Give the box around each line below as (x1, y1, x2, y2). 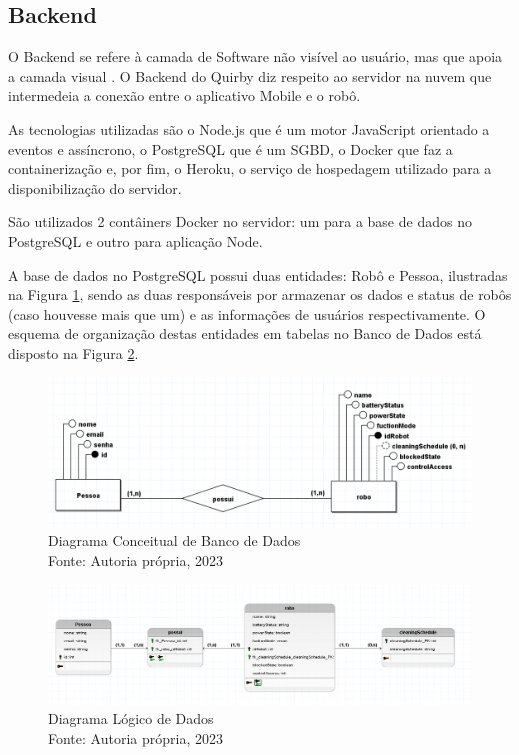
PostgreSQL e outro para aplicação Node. (8, 230, 263, 251)
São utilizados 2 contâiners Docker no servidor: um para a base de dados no (8, 211, 472, 232)
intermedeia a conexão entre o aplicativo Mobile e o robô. (8, 85, 361, 106)
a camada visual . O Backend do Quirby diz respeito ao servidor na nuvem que (8, 65, 492, 86)
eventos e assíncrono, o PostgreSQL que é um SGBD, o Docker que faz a (8, 138, 453, 159)
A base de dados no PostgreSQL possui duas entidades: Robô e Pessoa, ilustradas (8, 264, 508, 285)
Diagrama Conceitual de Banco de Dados (48, 530, 301, 551)
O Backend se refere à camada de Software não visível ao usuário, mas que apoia (8, 46, 503, 67)
